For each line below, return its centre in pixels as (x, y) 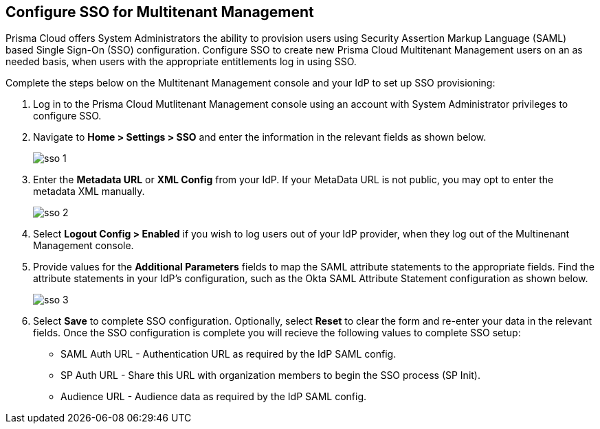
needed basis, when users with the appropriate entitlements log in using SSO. (181, 62)
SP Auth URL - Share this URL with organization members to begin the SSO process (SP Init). (270, 375)
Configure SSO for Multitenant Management (160, 12)
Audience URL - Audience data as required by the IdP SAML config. (214, 397)
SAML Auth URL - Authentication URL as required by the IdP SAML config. (229, 354)
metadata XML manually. (89, 192)
